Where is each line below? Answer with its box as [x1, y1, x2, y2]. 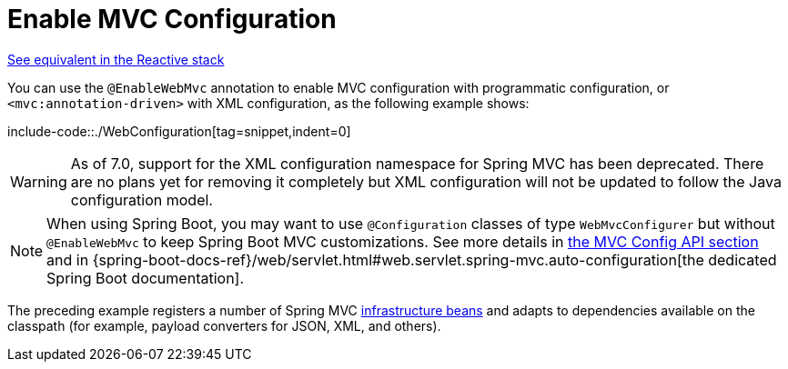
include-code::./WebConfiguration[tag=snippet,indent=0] [7, 123, 351, 139]
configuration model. [70, 190, 213, 209]
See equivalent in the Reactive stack [7, 51, 225, 67]
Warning [10, 172, 67, 191]
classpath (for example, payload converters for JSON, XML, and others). [7, 317, 441, 334]
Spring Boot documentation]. [46, 268, 245, 287]
